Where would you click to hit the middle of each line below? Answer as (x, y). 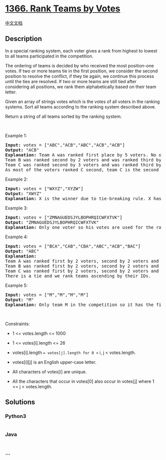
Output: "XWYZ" (23, 193)
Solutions (20, 402)
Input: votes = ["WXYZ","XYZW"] (44, 188)
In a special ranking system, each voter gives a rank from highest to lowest (81, 51)
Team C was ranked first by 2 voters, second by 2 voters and (82, 271)
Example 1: (16, 135)
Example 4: (17, 237)
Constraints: (18, 324)
